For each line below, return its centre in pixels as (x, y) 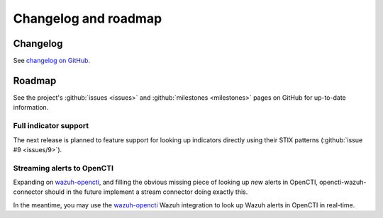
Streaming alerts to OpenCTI (63, 168)
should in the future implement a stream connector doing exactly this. (146, 192)
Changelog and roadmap (88, 18)
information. (31, 108)
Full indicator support (51, 126)
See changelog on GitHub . (52, 61)
